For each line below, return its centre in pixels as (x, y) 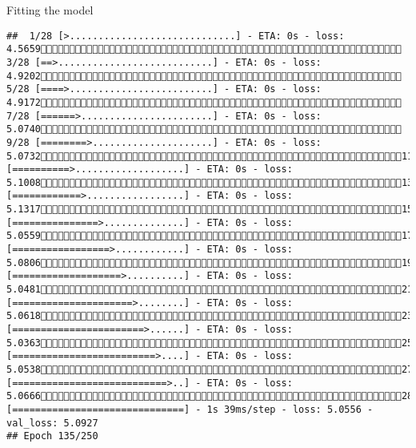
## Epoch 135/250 (52, 436)
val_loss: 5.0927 (52, 423)
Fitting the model (50, 10)
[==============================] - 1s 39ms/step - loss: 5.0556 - (190, 409)
